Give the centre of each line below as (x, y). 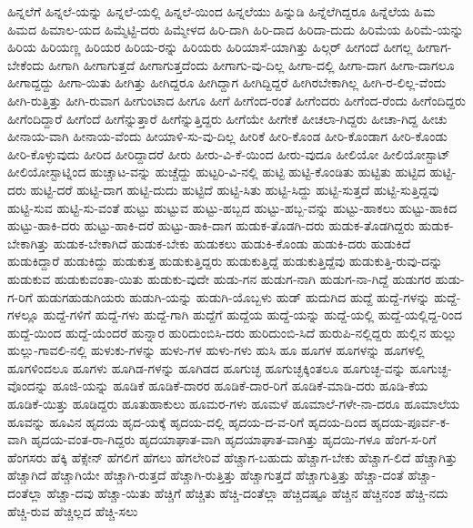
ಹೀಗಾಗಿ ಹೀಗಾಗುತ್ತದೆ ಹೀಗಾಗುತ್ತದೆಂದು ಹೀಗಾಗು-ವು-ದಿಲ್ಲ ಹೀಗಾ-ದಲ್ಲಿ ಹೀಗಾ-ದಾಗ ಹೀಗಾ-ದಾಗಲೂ (252, 64)
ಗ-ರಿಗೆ (20, 296)
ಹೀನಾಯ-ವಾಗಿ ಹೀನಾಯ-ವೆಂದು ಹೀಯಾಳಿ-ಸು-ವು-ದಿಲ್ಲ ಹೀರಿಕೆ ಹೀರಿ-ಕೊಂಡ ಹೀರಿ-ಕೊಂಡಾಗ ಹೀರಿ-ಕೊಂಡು (227, 136)
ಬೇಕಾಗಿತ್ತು (29, 243)
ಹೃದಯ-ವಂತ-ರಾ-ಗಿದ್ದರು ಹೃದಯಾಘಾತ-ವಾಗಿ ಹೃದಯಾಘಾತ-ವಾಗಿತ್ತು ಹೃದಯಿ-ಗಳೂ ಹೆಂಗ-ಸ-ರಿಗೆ (234, 439)
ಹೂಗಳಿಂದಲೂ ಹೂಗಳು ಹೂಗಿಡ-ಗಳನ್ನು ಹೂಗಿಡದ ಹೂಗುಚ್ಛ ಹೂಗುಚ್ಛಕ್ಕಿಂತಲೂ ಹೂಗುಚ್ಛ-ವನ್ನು (206, 367)
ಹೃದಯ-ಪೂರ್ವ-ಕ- (410, 421)
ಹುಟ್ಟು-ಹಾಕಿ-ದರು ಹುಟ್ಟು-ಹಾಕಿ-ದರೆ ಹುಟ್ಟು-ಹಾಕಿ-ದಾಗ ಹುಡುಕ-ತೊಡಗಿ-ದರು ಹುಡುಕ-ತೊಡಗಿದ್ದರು (211, 225)
